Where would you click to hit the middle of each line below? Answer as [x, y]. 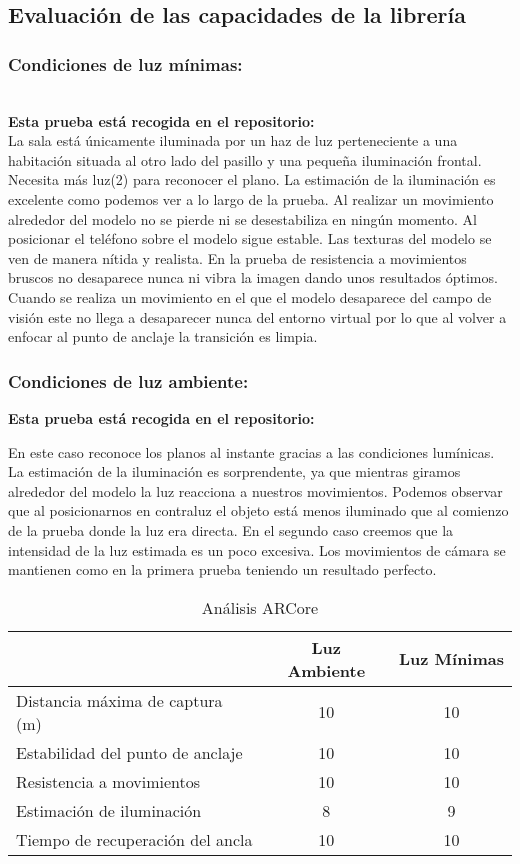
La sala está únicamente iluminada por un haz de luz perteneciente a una [233, 140]
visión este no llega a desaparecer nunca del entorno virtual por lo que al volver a [257, 316]
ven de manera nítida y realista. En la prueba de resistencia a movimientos [237, 257]
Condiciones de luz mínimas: [125, 63]
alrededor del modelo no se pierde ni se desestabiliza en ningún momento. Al [243, 218]
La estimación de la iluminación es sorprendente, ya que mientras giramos [234, 471]
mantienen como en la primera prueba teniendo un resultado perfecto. [222, 569]
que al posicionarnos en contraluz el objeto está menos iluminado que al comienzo [258, 510]
